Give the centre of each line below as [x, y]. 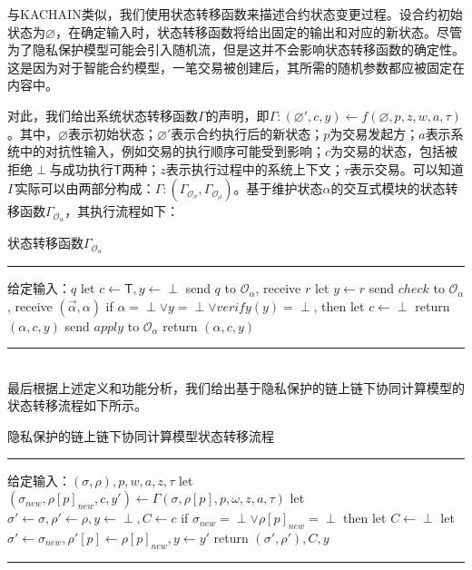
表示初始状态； [112, 133]
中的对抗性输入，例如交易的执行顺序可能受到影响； [172, 151]
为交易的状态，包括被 [394, 151]
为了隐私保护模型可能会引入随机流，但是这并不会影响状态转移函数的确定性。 [236, 49]
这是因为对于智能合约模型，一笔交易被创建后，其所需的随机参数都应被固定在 [236, 67]
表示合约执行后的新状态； [247, 133]
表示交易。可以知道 [406, 168]
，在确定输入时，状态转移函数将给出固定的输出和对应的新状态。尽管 [258, 31]
